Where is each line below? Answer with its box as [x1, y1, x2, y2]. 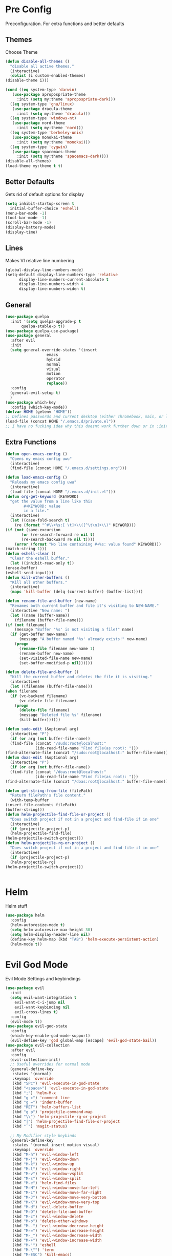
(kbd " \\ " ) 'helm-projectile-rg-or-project [12, 1114, 106, 1119]
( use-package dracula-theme [12, 106, 72, 111]
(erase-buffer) [5, 565, 38, 571]
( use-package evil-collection [5, 1042, 70, 1048]
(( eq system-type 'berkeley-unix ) [10, 130, 83, 135]
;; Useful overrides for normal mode [10, 1062, 91, 1067]
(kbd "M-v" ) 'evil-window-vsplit [12, 1171, 83, 1176]
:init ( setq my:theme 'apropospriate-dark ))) [16, 96, 116, 102]
